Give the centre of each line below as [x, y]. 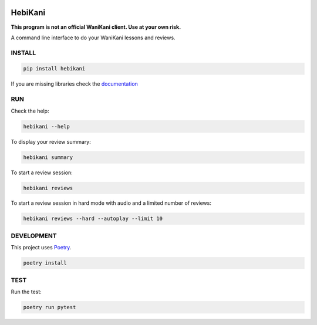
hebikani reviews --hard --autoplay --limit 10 [93, 219]
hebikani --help [47, 126]
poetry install [45, 263]
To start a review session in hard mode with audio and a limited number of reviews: [111, 203]
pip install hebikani [54, 69]
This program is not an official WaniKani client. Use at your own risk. [96, 27]
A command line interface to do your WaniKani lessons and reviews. [93, 38]
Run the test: [26, 292]
